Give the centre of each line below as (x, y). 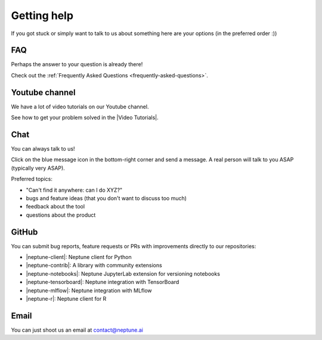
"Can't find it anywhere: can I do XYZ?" (74, 190)
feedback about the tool (55, 207)
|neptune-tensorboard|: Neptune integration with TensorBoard (103, 282)
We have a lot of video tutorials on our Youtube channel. (80, 107)
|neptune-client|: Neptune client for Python (79, 257)
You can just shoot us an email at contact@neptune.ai (77, 330)
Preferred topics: (32, 179)
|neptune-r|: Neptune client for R (66, 299)
